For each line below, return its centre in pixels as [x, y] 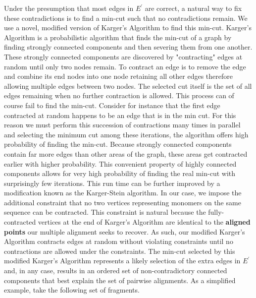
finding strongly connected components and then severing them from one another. [128, 47]
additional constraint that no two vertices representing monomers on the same [123, 202]
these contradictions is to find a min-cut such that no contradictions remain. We [126, 18]
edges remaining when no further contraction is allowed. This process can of [119, 95]
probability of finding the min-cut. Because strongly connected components [118, 144]
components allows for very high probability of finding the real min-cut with [120, 173]
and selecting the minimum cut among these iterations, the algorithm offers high [126, 134]
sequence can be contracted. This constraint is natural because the [105, 212]
